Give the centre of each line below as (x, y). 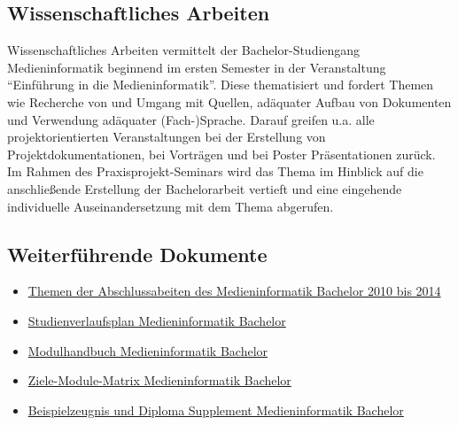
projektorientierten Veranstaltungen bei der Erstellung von (167, 137)
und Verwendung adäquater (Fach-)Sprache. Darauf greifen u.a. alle (191, 119)
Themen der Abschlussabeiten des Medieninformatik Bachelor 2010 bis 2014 (234, 291)
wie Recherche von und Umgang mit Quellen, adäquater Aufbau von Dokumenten (229, 101)
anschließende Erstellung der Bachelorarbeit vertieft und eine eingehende (205, 188)
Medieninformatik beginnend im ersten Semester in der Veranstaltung (197, 67)
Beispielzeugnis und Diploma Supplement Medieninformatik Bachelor (216, 410)
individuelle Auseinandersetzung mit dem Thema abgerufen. (171, 206)
